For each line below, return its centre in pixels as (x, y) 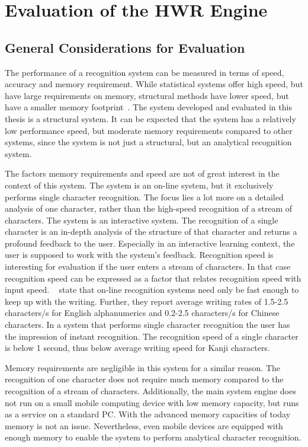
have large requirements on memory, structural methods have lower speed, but (147, 95)
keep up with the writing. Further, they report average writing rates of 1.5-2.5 (147, 301)
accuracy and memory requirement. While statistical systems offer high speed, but (154, 84)
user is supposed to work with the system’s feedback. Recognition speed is (139, 255)
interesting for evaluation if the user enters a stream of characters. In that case (148, 266)
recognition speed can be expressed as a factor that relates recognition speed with (153, 278)
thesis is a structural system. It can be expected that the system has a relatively (150, 118)
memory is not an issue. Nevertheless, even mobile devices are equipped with (144, 425)
